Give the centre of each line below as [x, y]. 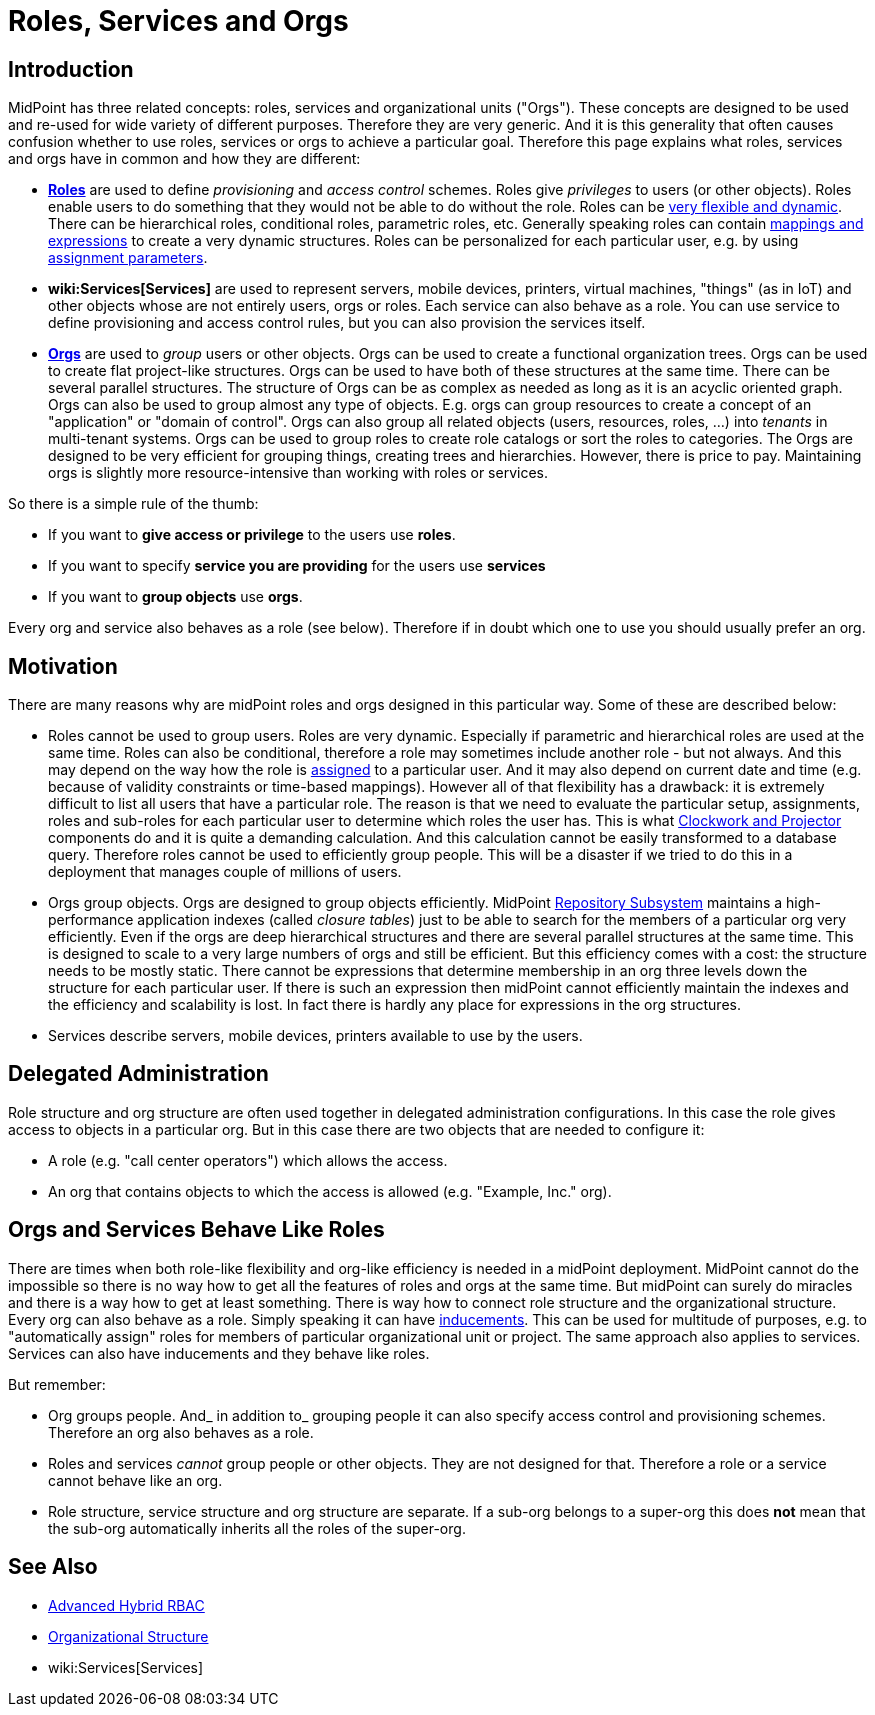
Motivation [63, 666]
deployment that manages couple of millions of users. [225, 872]
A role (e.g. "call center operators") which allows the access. [248, 1160]
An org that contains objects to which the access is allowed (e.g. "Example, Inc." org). [330, 1191]
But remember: [57, 1384]
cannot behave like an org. [135, 1480]
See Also [53, 1567]
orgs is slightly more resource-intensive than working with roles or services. [298, 473]
